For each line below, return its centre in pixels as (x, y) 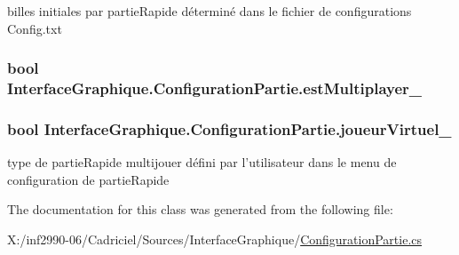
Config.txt (35, 28)
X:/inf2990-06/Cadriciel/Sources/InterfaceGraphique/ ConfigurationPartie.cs (215, 239)
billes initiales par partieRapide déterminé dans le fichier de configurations (210, 11)
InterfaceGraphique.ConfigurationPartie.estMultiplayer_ (215, 88)
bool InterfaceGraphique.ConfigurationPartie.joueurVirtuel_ (229, 128)
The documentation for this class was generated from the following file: (200, 209)
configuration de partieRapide (88, 179)
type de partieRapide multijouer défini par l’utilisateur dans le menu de (202, 162)
